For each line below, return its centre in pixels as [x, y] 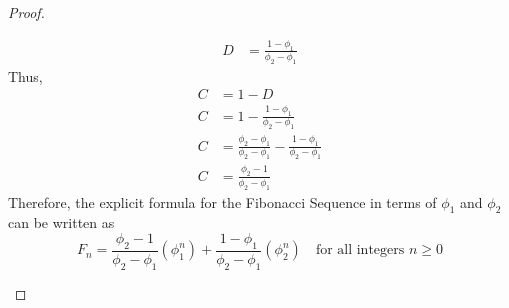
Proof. [26, 12]
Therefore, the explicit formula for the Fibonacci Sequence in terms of [222, 201]
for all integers [360, 250]
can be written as [61, 222]
